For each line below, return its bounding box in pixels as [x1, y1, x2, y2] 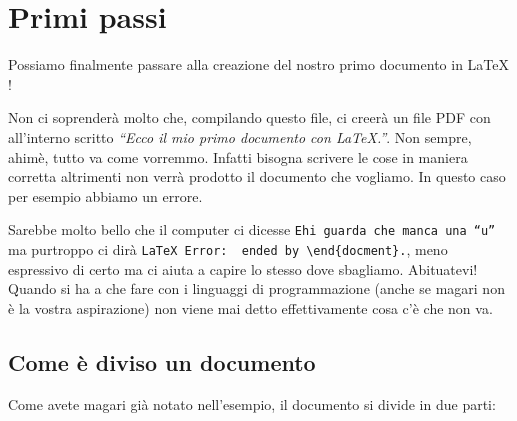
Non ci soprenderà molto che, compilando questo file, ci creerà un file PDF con [8, 107, 491, 128]
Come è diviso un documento [8, 346, 316, 377]
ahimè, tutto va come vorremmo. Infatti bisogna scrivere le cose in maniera [8, 146, 468, 167]
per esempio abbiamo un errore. [8, 185, 203, 206]
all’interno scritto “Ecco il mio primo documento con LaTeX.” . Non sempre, [8, 126, 472, 147]
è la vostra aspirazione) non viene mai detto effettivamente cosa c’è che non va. [8, 297, 493, 318]
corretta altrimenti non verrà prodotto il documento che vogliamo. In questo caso [8, 166, 506, 187]
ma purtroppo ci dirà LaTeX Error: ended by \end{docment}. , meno [8, 238, 448, 259]
